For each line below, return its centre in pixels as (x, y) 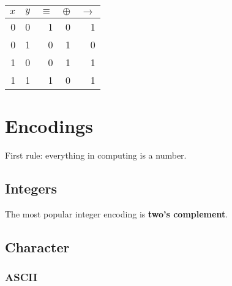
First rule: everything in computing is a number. (96, 155)
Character (37, 246)
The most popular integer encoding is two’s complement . (117, 213)
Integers (31, 188)
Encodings (49, 126)
